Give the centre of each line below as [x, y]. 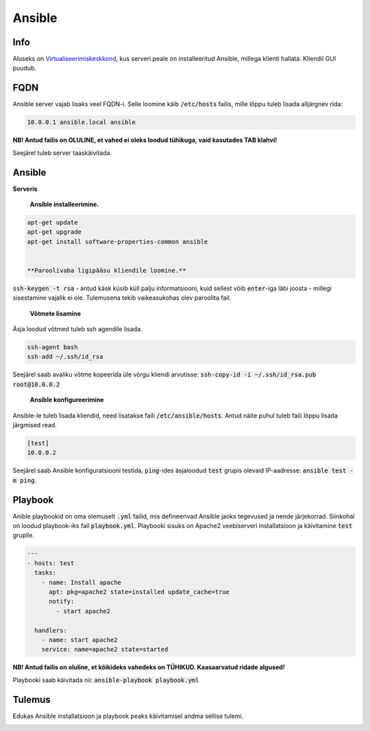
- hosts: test [51, 563]
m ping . [25, 480]
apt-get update [52, 223]
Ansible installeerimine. [64, 204]
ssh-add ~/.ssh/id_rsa [65, 357]
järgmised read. [35, 425]
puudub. [25, 68]
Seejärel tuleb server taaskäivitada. [62, 153]
